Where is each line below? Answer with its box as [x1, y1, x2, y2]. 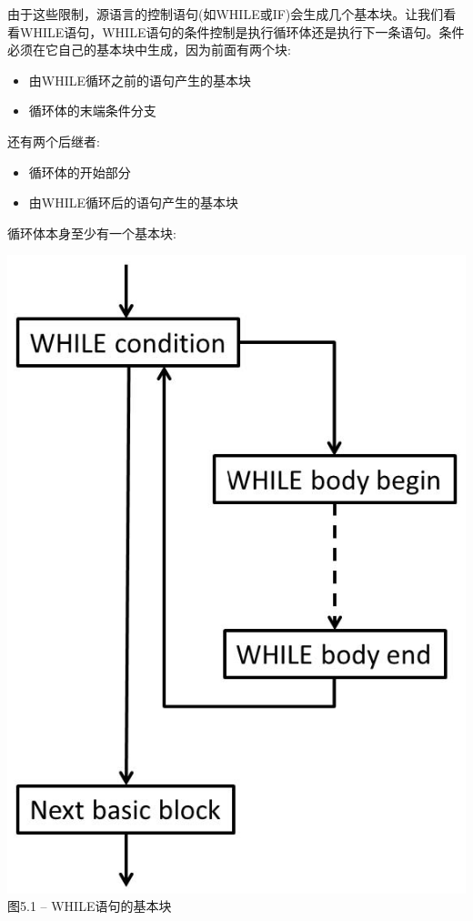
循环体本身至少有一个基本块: [7, 223, 176, 242]
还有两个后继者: [7, 131, 100, 150]
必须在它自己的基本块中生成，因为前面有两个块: [7, 40, 291, 59]
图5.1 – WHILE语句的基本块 [7, 896, 172, 916]
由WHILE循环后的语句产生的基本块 [28, 193, 239, 212]
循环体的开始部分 [28, 162, 131, 181]
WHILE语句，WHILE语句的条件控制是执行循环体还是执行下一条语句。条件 [19, 22, 465, 41]
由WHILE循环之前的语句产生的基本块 [28, 70, 252, 89]
